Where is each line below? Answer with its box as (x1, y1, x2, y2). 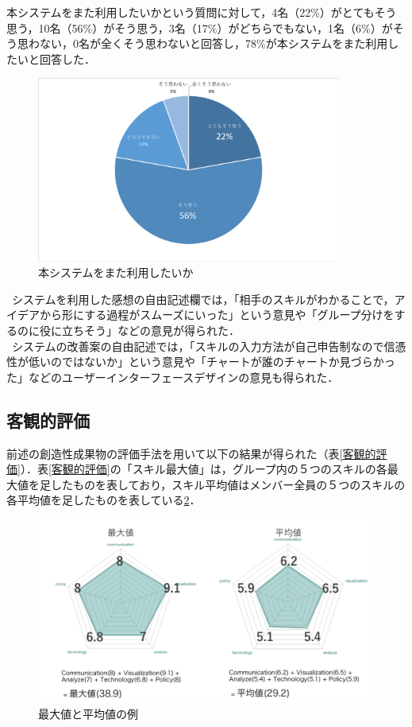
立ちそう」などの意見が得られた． (61, 322, 240, 339)
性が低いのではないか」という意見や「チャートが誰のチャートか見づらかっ (6, 353, 395, 370)
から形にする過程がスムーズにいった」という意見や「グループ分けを (39, 306, 395, 323)
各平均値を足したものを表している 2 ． (6, 492, 201, 508)
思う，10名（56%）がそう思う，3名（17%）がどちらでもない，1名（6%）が (6, 19, 393, 36)
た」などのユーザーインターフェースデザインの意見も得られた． (6, 368, 339, 385)
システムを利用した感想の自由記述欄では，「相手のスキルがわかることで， (11, 290, 395, 307)
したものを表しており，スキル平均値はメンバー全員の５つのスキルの (50, 476, 406, 492)
